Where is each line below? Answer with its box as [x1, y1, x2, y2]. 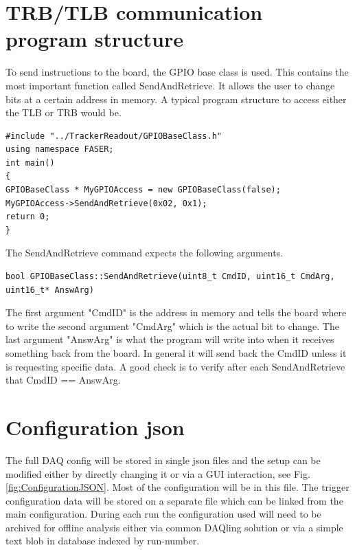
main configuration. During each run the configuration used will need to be [5, 507, 321, 521]
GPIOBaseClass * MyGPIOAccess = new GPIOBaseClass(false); [5, 185, 281, 195]
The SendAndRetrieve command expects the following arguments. [5, 245, 284, 260]
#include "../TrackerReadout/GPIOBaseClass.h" [5, 131, 222, 141]
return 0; [5, 212, 50, 222]
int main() [5, 157, 55, 168]
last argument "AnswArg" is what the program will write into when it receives [5, 332, 334, 346]
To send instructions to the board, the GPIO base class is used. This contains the [5, 65, 349, 79]
